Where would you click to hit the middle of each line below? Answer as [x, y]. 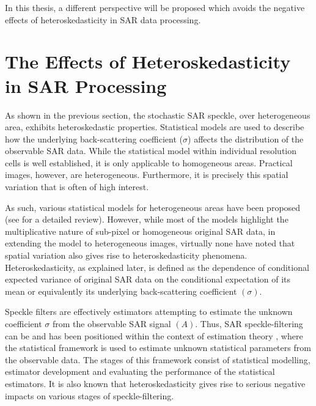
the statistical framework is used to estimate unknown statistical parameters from [158, 348]
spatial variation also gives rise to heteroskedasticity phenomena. [126, 255]
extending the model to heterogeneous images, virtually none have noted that [150, 243]
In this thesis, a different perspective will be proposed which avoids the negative [155, 7]
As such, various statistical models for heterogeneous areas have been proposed [153, 207]
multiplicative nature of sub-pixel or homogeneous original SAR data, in [140, 231]
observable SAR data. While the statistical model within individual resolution [151, 151]
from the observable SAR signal [112, 323]
